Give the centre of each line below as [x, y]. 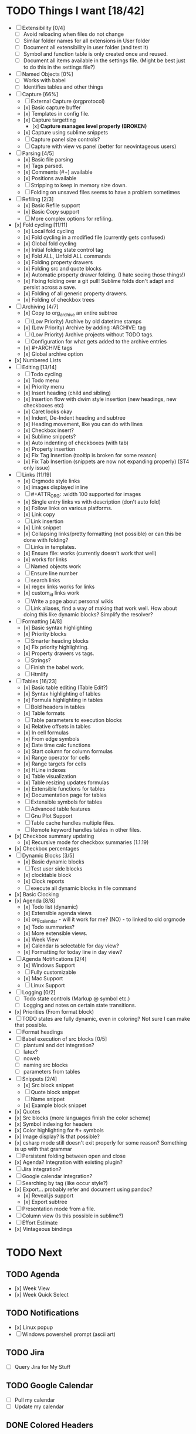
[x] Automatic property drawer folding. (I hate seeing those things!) [104, 275]
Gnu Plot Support [52, 816]
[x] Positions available [50, 178]
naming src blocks [45, 1065]
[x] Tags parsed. [43, 166]
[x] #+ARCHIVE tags [48, 348]
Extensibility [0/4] [44, 28]
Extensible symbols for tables [67, 802]
